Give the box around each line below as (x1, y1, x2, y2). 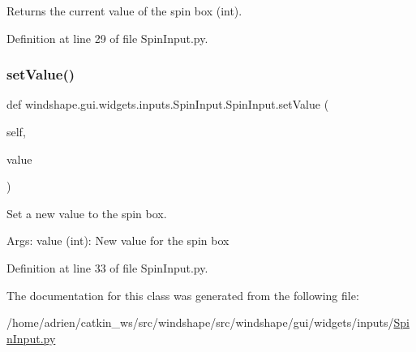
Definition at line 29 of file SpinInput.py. (6, 29, 208, 46)
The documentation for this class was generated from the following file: (6, 286, 359, 303)
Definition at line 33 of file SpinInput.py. (6, 259, 208, 276)
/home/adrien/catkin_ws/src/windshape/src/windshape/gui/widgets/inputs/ (6, 314, 394, 331)
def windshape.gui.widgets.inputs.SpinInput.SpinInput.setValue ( (6, 96, 329, 113)
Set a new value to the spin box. (6, 204, 167, 221)
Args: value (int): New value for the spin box (6, 232, 229, 249)
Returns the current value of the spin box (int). (6, 2, 242, 19)
